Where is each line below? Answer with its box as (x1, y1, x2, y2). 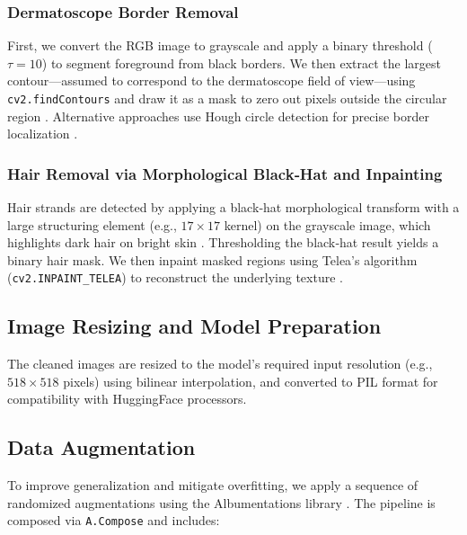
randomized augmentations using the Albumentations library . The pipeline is (7, 493, 436, 512)
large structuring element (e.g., (7, 215, 177, 234)
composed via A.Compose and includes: (7, 511, 220, 530)
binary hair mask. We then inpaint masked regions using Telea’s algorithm (7, 250, 418, 269)
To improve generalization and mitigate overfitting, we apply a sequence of (7, 476, 419, 495)
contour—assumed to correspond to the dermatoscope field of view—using (7, 71, 416, 90)
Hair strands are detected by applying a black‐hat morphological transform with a (7, 198, 460, 217)
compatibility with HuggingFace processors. (7, 389, 247, 408)
